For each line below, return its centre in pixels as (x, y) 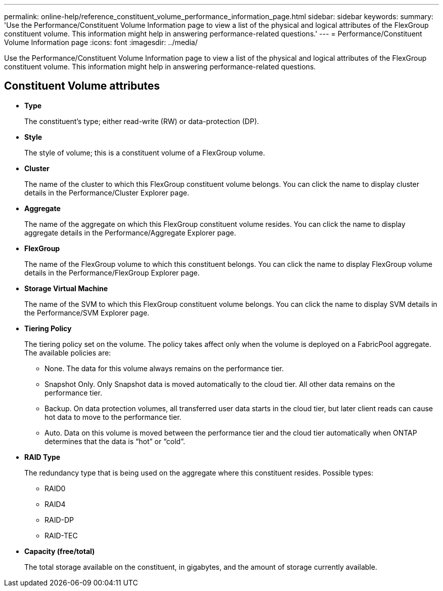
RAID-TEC (61, 535)
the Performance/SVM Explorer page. (87, 312)
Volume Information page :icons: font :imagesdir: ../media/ (101, 42)
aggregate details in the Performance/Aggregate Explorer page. (130, 232)
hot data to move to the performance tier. (113, 417)
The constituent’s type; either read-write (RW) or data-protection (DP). (142, 121)
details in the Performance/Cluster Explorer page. (107, 192)
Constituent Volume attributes (82, 86)
